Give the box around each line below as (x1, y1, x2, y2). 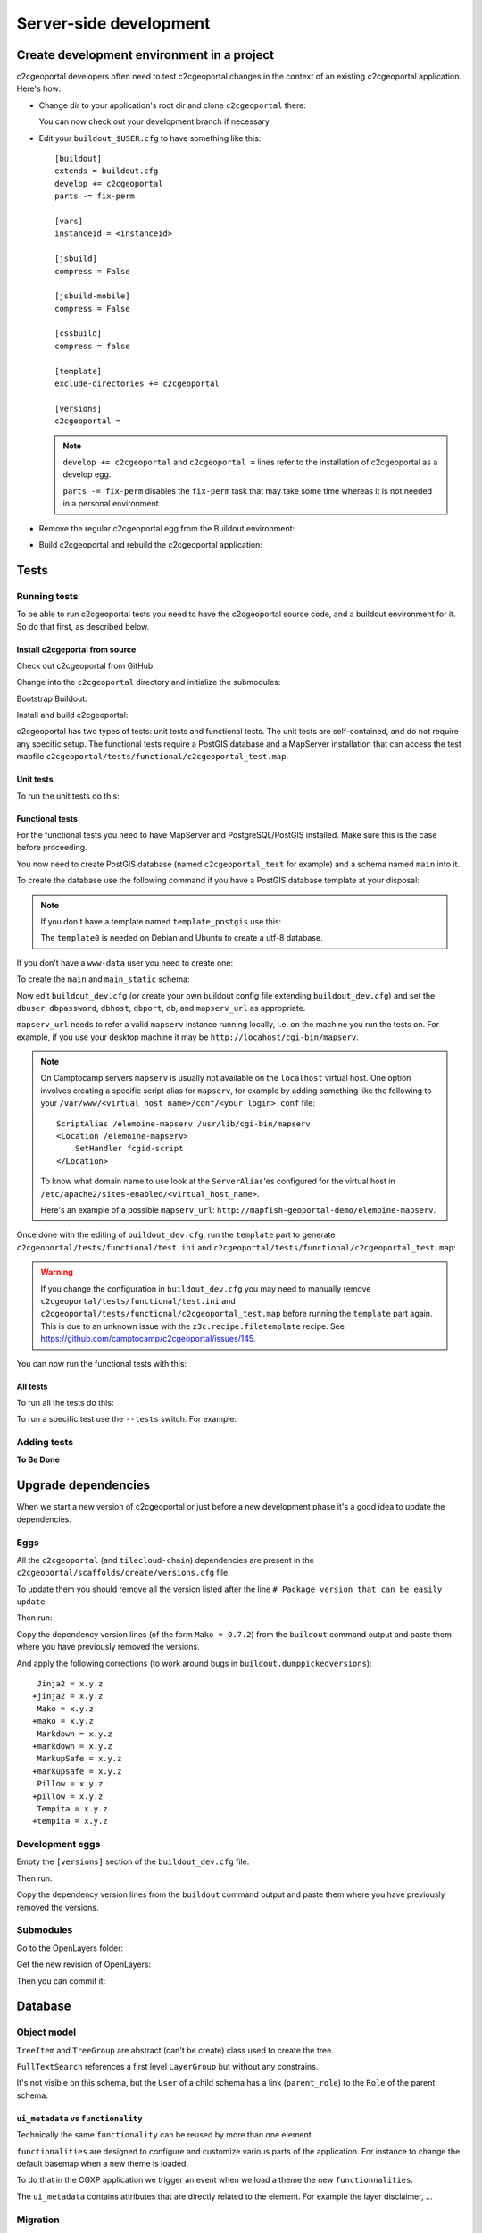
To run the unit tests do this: (16, 790, 120, 801)
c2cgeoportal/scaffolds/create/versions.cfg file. (16, 1568, 231, 1578)
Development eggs (16, 1838, 101, 1851)
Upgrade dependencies (16, 1478, 151, 1493)
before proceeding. (16, 842, 88, 853)
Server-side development (16, 13, 211, 33)
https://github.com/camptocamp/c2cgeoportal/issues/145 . (40, 1334, 256, 1344)
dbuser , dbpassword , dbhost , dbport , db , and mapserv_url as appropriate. (16, 1002, 306, 1013)
